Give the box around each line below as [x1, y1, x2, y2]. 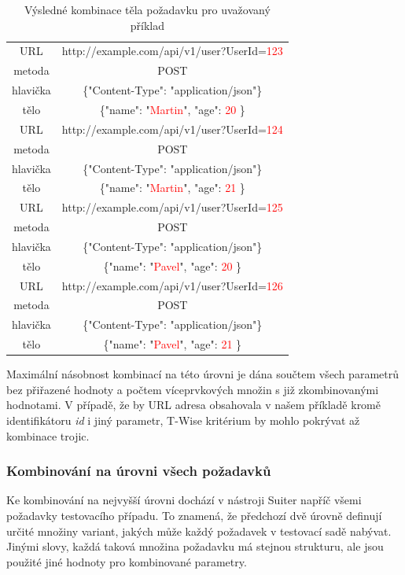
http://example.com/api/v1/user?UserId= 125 [61, 199, 283, 216]
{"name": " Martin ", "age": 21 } [99, 179, 245, 196]
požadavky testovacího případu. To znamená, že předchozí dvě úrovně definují [6, 507, 382, 523]
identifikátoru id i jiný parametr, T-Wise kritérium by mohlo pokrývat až [6, 411, 360, 428]
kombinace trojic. [6, 427, 90, 444]
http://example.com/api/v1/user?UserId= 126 [61, 277, 283, 293]
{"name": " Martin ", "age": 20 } [99, 101, 245, 117]
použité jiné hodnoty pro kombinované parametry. [6, 553, 247, 569]
